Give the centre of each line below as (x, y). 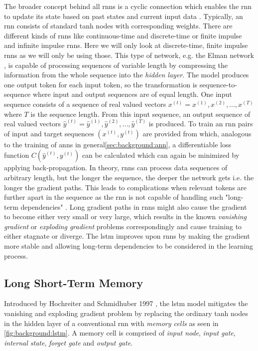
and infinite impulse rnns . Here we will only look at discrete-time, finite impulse (126, 45)
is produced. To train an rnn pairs (201, 124)
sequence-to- (218, 84)
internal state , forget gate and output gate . (68, 342)
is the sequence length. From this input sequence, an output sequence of (140, 114)
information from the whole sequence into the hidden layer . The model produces (127, 75)
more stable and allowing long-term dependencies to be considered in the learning (129, 246)
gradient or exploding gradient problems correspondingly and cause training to (123, 226)
